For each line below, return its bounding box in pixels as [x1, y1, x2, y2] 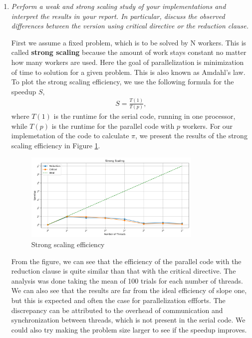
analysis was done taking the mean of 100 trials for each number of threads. [11, 275, 243, 286]
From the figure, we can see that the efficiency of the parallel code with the [11, 256, 242, 266]
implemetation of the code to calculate [11, 130, 129, 141]
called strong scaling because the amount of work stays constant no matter [11, 47, 247, 57]
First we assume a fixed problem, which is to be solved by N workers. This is [11, 37, 247, 47]
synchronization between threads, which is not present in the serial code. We [11, 315, 246, 325]
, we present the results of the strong [135, 130, 248, 141]
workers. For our [182, 120, 233, 131]
